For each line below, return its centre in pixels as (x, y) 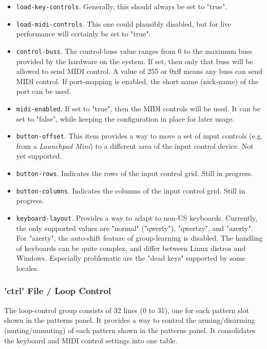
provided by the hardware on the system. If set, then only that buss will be (135, 61)
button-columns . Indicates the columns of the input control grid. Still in (131, 190)
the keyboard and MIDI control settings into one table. (91, 340)
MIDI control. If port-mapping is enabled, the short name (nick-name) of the (137, 81)
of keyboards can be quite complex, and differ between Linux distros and (131, 248)
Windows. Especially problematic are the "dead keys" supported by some (131, 258)
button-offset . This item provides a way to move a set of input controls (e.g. (139, 136)
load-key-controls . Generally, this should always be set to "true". (122, 6)
